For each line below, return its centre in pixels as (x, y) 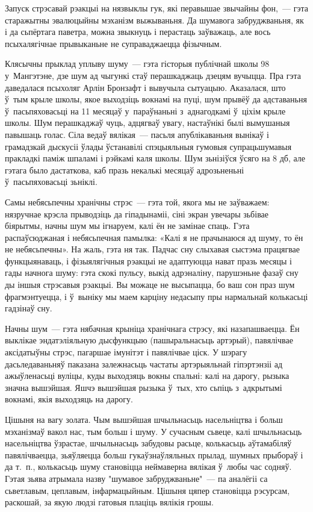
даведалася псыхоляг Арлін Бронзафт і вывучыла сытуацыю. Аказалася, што (145, 87)
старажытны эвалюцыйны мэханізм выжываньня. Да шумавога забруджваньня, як (154, 20)
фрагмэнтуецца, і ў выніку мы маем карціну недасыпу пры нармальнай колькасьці (156, 296)
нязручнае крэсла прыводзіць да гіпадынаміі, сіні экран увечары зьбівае (137, 214)
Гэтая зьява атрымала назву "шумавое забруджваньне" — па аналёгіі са (136, 478)
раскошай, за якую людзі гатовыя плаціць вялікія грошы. (109, 502)
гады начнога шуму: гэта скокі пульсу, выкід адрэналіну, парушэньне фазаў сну (152, 273)
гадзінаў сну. (29, 308)
